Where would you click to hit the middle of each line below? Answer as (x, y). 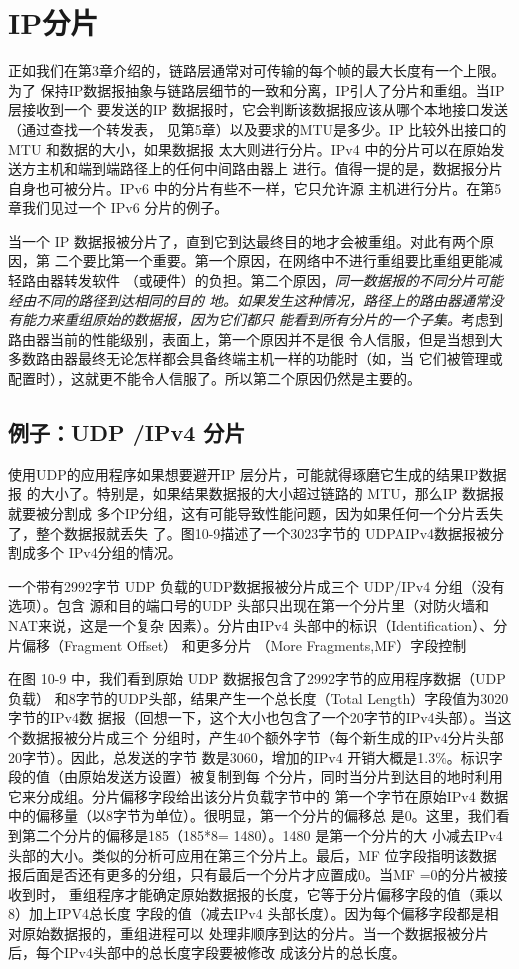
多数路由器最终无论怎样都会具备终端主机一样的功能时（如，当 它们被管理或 (255, 358)
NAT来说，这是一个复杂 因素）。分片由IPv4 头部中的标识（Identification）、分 (258, 624)
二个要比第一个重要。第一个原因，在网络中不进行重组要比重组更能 (271, 260)
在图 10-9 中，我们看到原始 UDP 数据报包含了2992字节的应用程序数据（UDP (257, 678)
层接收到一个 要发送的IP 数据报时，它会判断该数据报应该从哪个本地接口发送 (258, 109)
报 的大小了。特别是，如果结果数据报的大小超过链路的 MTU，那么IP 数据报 (256, 493)
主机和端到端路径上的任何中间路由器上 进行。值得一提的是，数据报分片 (269, 168)
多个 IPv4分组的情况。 (108, 552)
